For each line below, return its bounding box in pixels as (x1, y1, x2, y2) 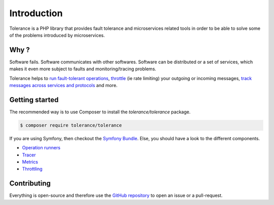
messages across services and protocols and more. (9, 83, 118, 89)
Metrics (22, 159, 38, 165)
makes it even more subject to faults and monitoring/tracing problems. (9, 66, 157, 72)
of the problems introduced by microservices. (9, 32, 105, 38)
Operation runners (22, 145, 61, 151)
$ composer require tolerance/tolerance (20, 122, 122, 128)
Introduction (9, 8, 63, 19)
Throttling (22, 166, 43, 172)
